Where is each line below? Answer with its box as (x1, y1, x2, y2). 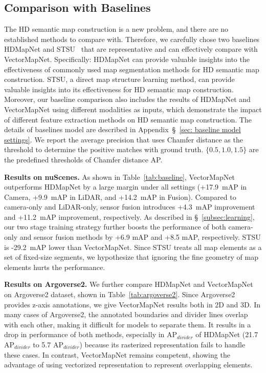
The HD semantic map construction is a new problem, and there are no (4, 24, 229, 34)
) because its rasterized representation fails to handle (79, 339, 246, 350)
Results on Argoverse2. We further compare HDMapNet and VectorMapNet (4, 279, 253, 289)
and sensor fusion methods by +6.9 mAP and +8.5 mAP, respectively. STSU (19, 232, 261, 242)
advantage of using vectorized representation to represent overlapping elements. (4, 359, 253, 370)
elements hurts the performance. (4, 261, 105, 272)
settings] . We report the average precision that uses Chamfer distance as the (4, 134, 243, 144)
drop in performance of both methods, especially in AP (4, 329, 178, 340)
